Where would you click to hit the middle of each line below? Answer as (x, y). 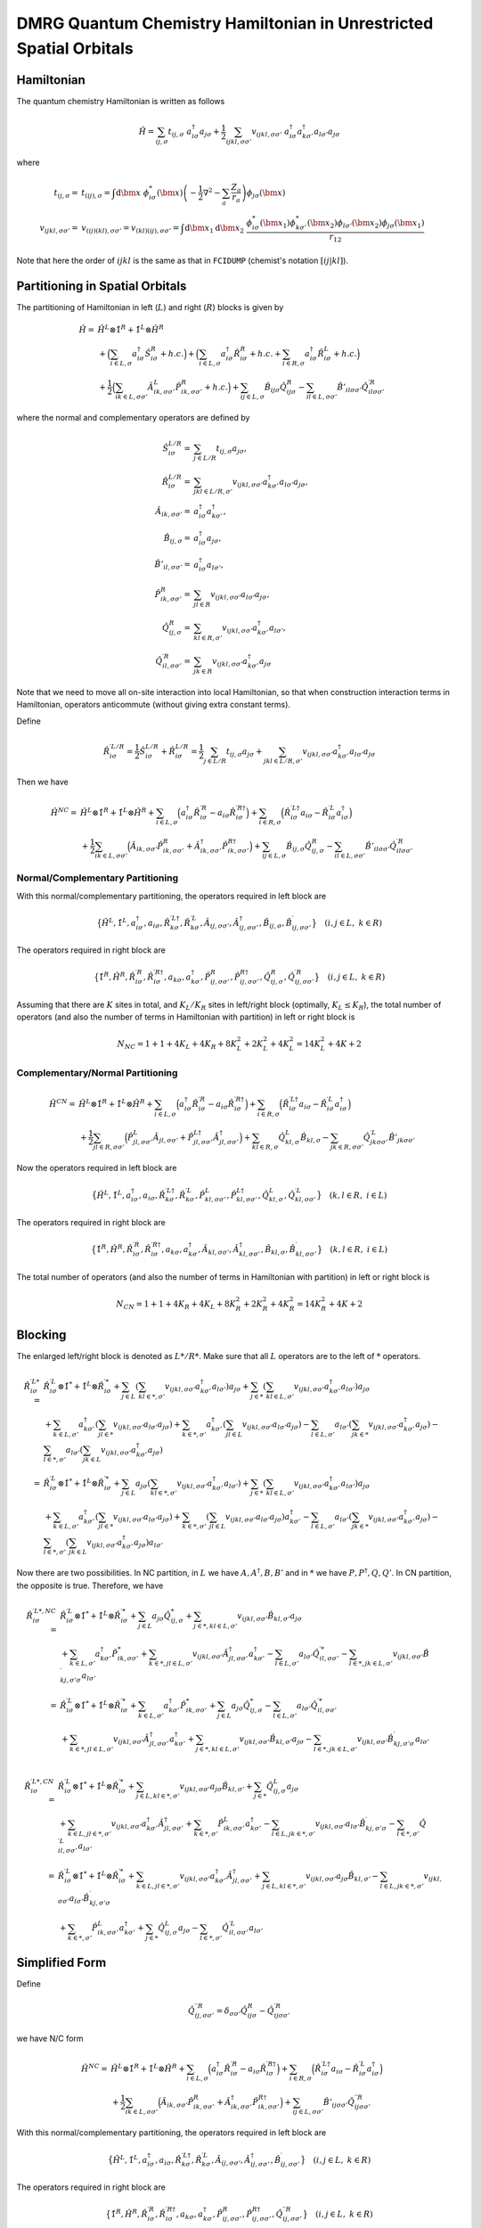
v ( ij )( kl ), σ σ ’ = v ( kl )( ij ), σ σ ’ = (130, 229)
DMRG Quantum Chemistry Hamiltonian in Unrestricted (225, 23)
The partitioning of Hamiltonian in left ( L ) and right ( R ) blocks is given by (150, 307)
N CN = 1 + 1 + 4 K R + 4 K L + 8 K (176, 1305)
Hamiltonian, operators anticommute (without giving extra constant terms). (154, 705)
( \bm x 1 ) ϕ (278, 224)
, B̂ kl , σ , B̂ (278, 1250)
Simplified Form (61, 1962)
